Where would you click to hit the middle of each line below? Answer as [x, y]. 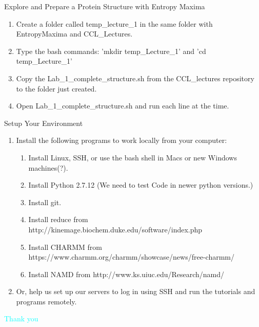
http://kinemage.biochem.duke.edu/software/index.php [115, 229]
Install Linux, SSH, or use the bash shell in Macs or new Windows [133, 157]
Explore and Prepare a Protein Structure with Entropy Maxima [105, 6]
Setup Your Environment [44, 123]
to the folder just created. [56, 88]
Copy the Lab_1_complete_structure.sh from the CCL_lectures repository [135, 78]
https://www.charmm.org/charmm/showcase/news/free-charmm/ [131, 257]
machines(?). [48, 167]
